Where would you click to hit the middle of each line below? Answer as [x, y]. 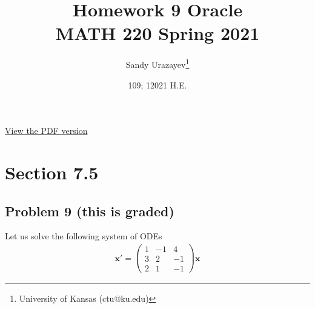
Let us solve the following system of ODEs [84, 236]
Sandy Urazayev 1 [157, 63]
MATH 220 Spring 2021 [157, 33]
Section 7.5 [52, 172]
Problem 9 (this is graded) [90, 211]
